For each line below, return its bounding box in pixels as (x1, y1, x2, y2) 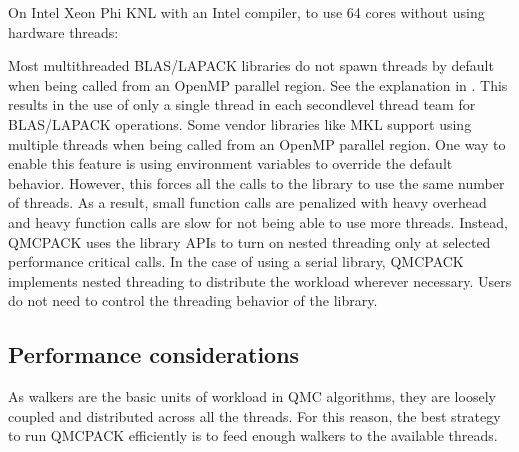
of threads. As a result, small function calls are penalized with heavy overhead (8, 192, 487, 213)
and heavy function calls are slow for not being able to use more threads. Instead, (8, 211, 508, 232)
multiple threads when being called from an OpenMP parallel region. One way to (8, 133, 506, 154)
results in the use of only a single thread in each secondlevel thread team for (8, 94, 476, 115)
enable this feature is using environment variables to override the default (8, 153, 453, 174)
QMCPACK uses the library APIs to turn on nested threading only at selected (8, 231, 491, 252)
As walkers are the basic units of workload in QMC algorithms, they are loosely (8, 386, 496, 407)
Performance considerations (8, 339, 300, 370)
